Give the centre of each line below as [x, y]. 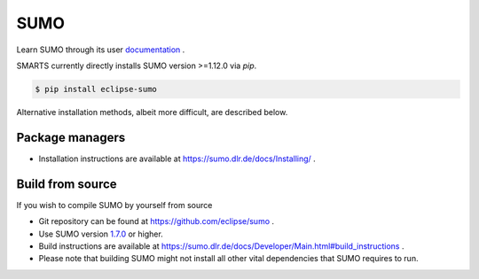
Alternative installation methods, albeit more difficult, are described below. [152, 112]
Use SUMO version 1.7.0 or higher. [101, 234]
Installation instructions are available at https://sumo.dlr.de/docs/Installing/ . [177, 159]
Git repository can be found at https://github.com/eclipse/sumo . [157, 221]
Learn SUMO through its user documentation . [101, 50]
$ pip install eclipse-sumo [96, 89]
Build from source [67, 184]
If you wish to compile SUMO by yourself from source [114, 205]
